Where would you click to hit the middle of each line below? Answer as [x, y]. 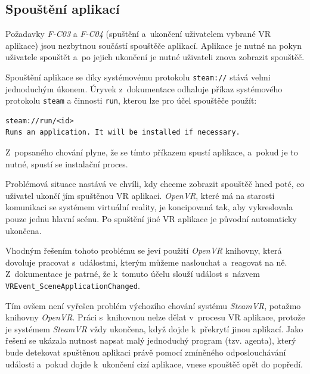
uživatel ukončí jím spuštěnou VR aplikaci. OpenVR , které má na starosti [140, 195]
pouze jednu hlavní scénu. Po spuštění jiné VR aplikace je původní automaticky [151, 219]
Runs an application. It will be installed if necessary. [123, 133]
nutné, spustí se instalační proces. [67, 163]
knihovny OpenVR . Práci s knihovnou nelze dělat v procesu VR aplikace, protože [155, 317]
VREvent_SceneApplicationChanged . [73, 286]
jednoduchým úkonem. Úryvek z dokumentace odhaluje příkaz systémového [144, 88]
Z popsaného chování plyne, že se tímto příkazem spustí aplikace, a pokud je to [152, 152]
